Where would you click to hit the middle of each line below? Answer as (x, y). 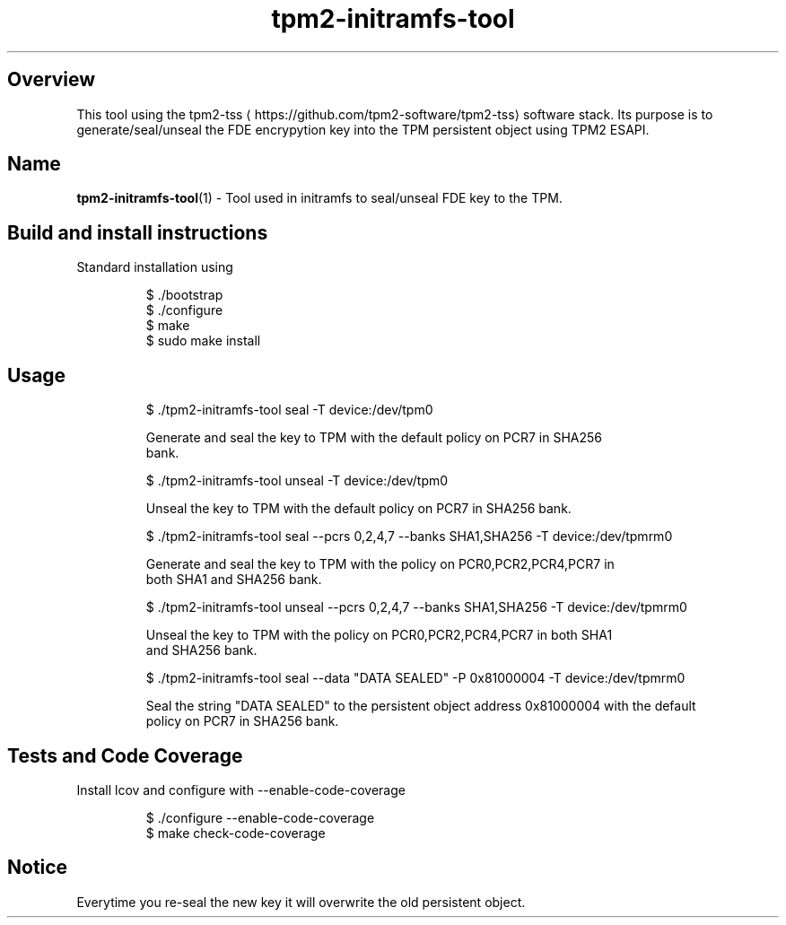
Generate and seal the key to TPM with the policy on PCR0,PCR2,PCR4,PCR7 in (380, 564)
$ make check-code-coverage (236, 833)
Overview (52, 80)
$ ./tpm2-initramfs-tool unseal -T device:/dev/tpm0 (297, 481)
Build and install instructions (138, 232)
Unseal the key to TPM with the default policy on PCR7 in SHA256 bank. (358, 509)
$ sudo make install (203, 341)
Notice (38, 868)
